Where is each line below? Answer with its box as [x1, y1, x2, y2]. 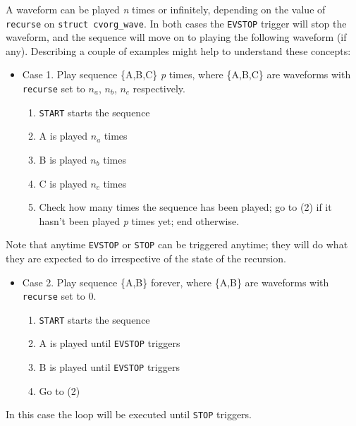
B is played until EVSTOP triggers [39, 360, 180, 375]
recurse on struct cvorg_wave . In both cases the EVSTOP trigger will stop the [6, 16, 347, 30]
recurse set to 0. [22, 288, 97, 303]
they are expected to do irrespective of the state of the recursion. [6, 250, 286, 265]
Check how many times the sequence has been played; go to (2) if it [39, 200, 332, 214]
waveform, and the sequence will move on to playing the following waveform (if [6, 30, 347, 44]
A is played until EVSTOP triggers [39, 336, 180, 351]
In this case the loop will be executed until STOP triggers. [6, 407, 252, 422]
